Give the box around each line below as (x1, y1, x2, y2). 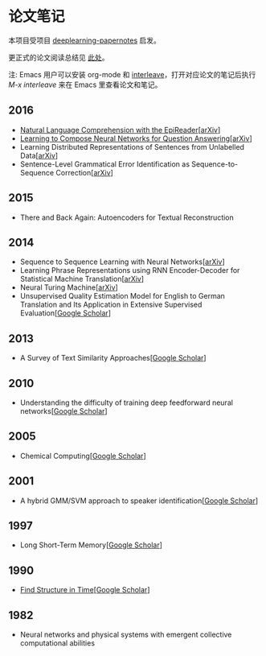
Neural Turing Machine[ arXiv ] (19, 283, 118, 292)
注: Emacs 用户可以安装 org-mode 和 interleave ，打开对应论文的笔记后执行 (8, 69, 256, 79)
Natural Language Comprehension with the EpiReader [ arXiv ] (19, 125, 221, 134)
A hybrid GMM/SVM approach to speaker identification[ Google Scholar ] (19, 496, 259, 505)
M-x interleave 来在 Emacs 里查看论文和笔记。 (8, 80, 162, 89)
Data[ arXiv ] (19, 151, 59, 160)
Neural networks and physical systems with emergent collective (19, 629, 232, 640)
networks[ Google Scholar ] (19, 406, 108, 415)
